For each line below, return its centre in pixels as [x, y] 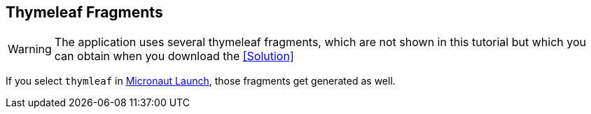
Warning [30, 49]
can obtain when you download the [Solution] [174, 56]
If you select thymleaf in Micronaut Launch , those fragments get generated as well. [201, 81]
